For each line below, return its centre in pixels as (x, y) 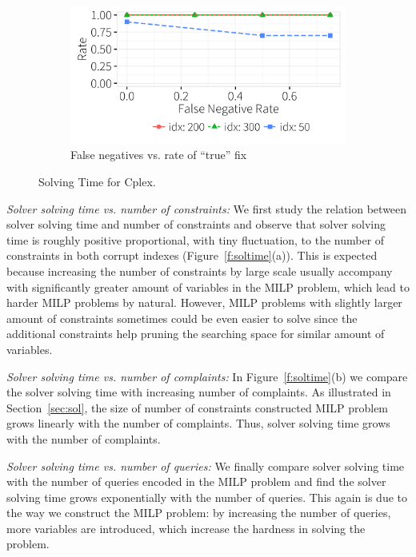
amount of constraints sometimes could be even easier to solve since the (182, 318)
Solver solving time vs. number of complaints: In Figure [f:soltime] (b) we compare (207, 376)
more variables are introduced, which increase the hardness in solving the (186, 528)
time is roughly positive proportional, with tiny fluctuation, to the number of (196, 239)
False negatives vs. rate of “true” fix (159, 155)
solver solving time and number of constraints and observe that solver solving (196, 224)
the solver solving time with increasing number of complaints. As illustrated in (199, 392)
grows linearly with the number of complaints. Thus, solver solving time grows (198, 423)
